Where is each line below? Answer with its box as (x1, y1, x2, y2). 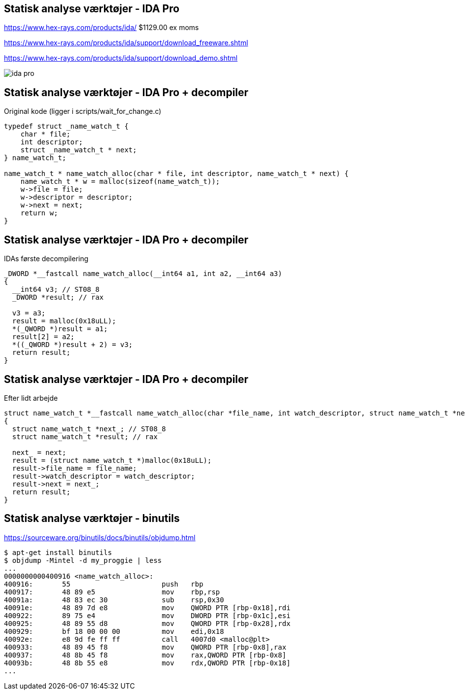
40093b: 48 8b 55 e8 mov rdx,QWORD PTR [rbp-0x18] (4, 659, 291, 667)
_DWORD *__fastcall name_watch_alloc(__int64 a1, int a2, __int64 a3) (4, 270, 282, 278)
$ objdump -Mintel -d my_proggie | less (4, 556, 162, 564)
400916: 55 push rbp (4, 580, 203, 588)
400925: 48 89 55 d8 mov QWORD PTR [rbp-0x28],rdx (4, 619, 291, 627)
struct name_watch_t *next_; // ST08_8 (12, 424, 166, 433)
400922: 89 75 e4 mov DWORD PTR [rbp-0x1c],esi (4, 611, 291, 620)
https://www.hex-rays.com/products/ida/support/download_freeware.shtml (4, 38, 248, 47)
